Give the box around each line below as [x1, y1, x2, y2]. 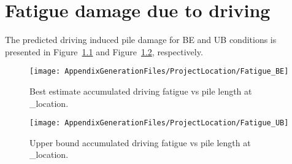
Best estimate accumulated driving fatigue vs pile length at [29, 84, 252, 97]
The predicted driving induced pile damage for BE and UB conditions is [5, 33, 277, 46]
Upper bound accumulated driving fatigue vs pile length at [29, 136, 251, 149]
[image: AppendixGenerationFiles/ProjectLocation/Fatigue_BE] [29, 67, 289, 76]
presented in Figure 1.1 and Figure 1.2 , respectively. [5, 45, 203, 58]
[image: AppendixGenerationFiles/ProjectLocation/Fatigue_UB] [29, 119, 289, 128]
